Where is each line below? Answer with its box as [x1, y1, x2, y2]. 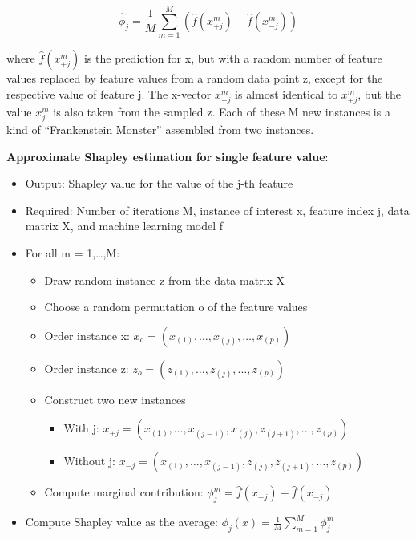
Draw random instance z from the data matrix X [44, 271, 285, 288]
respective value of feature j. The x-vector [6, 85, 212, 102]
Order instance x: [44, 326, 130, 343]
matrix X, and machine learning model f [25, 217, 224, 234]
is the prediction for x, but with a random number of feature [83, 50, 382, 67]
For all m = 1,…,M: [25, 245, 120, 261]
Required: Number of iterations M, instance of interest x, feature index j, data [25, 201, 410, 218]
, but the [357, 85, 401, 102]
